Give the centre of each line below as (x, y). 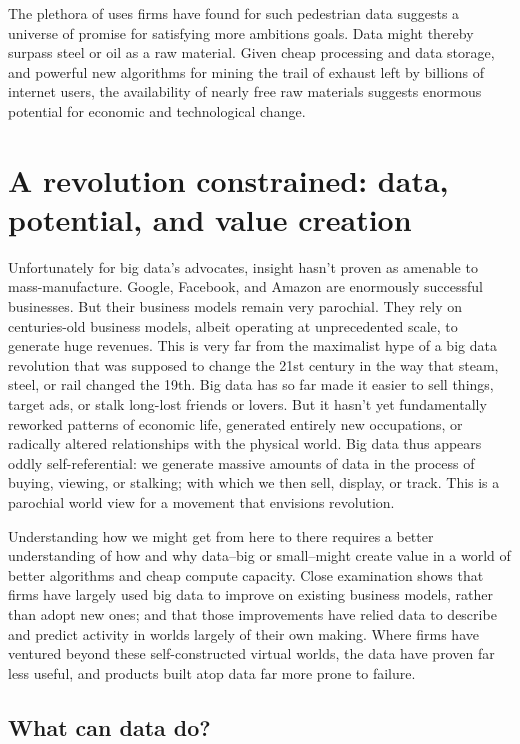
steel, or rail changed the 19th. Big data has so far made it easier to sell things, (251, 384)
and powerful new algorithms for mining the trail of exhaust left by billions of (246, 71)
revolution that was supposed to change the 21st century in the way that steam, (253, 364)
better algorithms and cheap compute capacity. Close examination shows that (246, 574)
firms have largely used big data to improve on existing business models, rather (250, 594)
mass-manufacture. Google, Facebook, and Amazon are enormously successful (245, 286)
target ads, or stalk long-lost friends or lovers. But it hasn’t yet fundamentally (247, 404)
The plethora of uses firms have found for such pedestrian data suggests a (234, 13)
